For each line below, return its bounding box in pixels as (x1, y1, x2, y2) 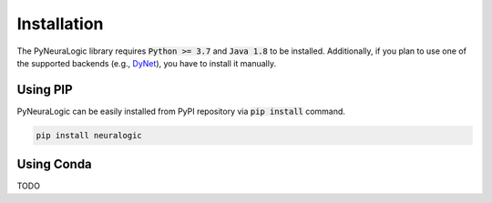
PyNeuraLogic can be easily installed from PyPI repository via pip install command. (16, 106, 346, 117)
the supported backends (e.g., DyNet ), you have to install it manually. (16, 57, 277, 68)
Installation (16, 14, 104, 34)
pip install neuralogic (36, 130, 143, 140)
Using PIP (16, 82, 73, 97)
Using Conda (16, 157, 93, 172)
